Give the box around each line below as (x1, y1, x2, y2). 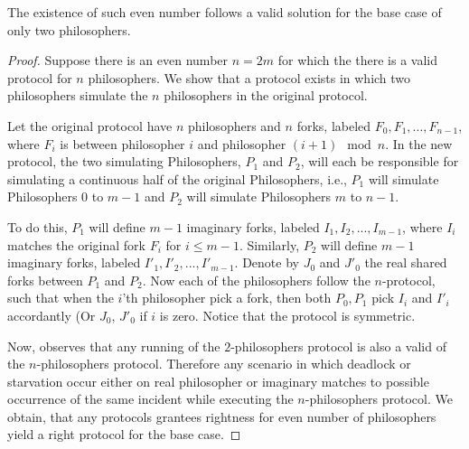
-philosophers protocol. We (305, 389, 453, 408)
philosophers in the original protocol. (164, 86, 368, 105)
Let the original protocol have (7, 116, 173, 135)
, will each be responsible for (300, 152, 459, 171)
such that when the (7, 288, 114, 307)
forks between (7, 270, 83, 289)
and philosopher (197, 134, 286, 153)
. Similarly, (239, 235, 300, 254)
